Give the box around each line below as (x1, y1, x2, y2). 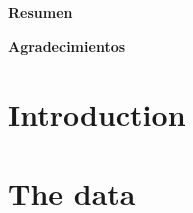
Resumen (8, 2, 73, 22)
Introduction (8, 94, 186, 135)
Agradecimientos (8, 35, 126, 56)
